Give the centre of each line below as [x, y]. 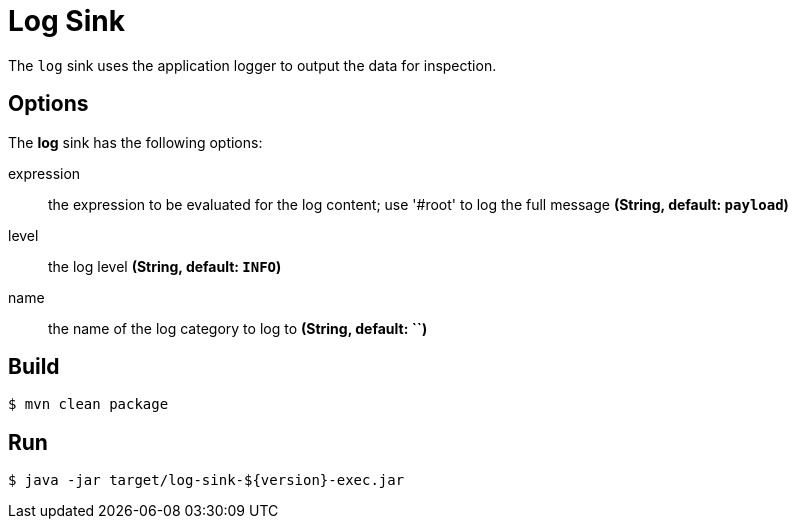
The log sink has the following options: [135, 142]
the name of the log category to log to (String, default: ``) [238, 328]
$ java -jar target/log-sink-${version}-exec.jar [206, 480]
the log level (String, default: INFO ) [165, 266]
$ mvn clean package [88, 404]
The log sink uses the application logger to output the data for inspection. [252, 65]
